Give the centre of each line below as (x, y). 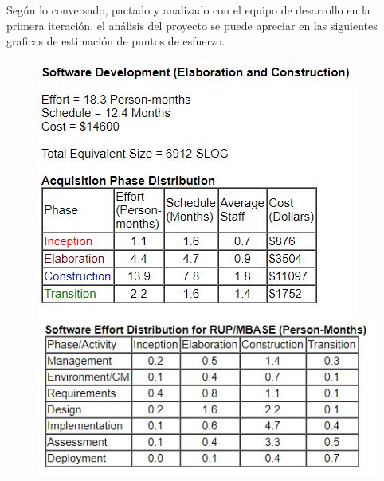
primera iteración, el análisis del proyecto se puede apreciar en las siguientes (192, 25)
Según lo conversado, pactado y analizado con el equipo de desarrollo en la (188, 10)
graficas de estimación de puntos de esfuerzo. (116, 41)
